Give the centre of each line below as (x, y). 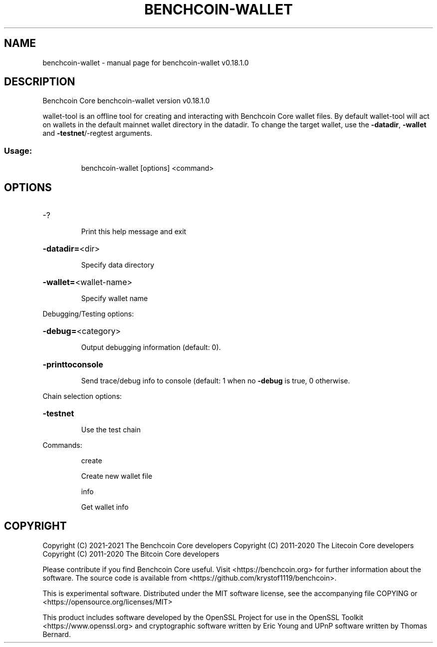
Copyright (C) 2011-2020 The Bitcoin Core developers (131, 554)
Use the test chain (111, 430)
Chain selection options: (82, 396)
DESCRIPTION (40, 82)
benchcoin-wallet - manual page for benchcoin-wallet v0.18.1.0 (146, 62)
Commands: (62, 445)
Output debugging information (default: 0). (151, 347)
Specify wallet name (114, 299)
